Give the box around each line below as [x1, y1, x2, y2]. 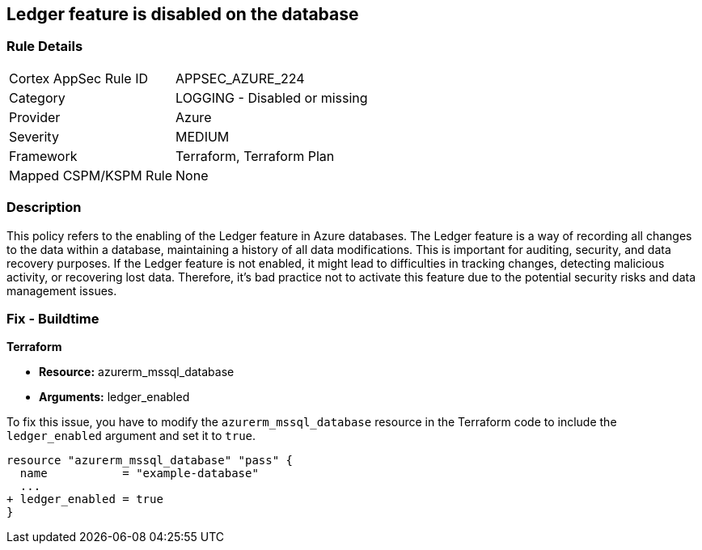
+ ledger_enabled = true [6, 493, 163, 506]
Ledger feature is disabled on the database [6, 4, 359, 24]
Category [9, 89, 66, 106]
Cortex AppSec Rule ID [9, 70, 149, 87]
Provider [9, 108, 61, 125]
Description [6, 199, 82, 216]
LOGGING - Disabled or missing [175, 89, 368, 106]
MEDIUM [175, 128, 230, 145]
